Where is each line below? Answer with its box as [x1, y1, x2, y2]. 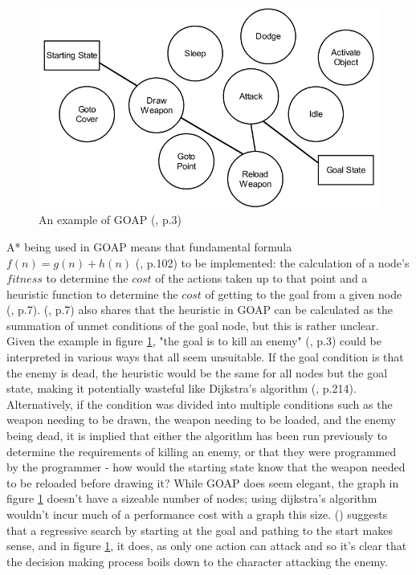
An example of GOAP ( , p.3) [39, 211, 182, 228]
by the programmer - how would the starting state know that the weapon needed [6, 459, 406, 475]
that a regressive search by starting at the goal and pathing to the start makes [6, 521, 393, 538]
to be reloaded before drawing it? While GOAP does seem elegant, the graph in [6, 474, 399, 491]
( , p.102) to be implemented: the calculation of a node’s [135, 254, 410, 271]
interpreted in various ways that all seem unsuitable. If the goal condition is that [6, 349, 404, 365]
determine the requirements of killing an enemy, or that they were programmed [6, 442, 397, 459]
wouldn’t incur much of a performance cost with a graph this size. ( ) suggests [6, 506, 388, 522]
